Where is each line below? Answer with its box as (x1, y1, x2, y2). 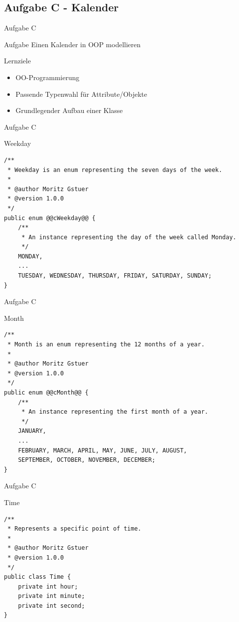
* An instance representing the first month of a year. (21, 408, 209, 416)
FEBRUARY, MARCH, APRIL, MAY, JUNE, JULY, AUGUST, (18, 447, 187, 454)
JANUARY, (18, 427, 46, 435)
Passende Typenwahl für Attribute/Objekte (15, 88, 148, 99)
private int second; (18, 602, 85, 609)
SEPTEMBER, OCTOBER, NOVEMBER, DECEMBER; (18, 456, 155, 464)
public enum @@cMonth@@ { (4, 389, 89, 396)
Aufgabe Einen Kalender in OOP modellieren (4, 39, 141, 49)
